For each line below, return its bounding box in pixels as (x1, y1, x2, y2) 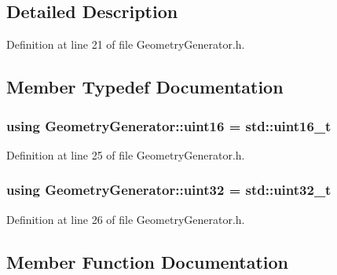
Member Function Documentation (6, 249, 289, 273)
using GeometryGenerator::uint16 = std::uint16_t (6, 115, 332, 135)
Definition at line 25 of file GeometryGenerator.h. (6, 146, 245, 163)
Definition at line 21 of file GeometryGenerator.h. (6, 36, 245, 53)
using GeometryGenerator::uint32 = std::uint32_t (6, 180, 332, 200)
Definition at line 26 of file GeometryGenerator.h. (6, 211, 245, 227)
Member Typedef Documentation (6, 75, 284, 99)
